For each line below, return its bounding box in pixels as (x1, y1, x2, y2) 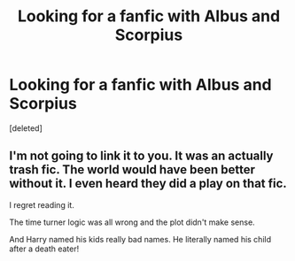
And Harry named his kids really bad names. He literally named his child (9, 234, 272, 244)
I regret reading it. (9, 199, 75, 210)
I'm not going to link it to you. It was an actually (9, 149, 274, 164)
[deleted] (9, 122, 43, 134)
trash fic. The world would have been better (9, 162, 255, 178)
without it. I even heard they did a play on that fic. (9, 176, 288, 191)
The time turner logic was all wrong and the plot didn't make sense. (9, 217, 255, 227)
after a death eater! (9, 243, 80, 254)
